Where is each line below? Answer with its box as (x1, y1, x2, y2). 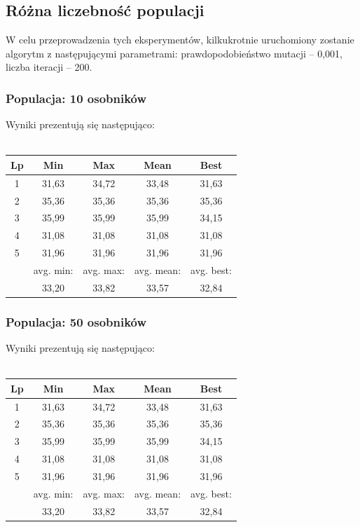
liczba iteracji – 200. (6, 60, 92, 74)
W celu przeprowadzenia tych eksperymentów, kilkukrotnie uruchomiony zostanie (6, 32, 354, 47)
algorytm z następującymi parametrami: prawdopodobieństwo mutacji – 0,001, (6, 46, 342, 60)
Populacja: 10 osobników (6, 89, 147, 107)
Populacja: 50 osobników (6, 313, 147, 330)
